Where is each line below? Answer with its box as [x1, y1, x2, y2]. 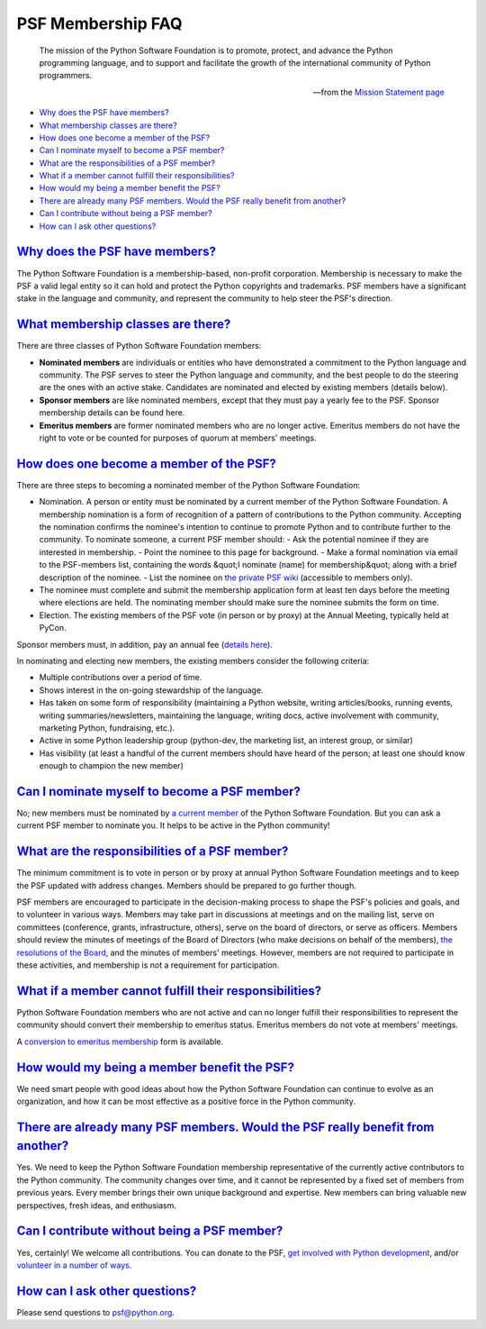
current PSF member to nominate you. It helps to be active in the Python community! [16, 820, 330, 831]
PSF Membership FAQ [16, 14, 183, 33]
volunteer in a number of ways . [16, 1260, 132, 1270]
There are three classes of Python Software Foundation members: [16, 341, 262, 351]
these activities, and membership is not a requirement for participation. [16, 960, 280, 970]
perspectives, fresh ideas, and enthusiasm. [16, 1199, 177, 1211]
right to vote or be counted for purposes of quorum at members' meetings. [39, 432, 317, 443]
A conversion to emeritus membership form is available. [16, 1036, 224, 1047]
